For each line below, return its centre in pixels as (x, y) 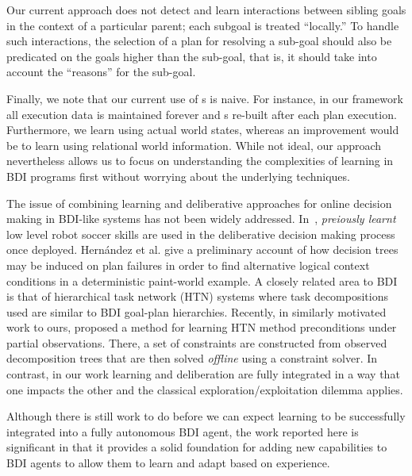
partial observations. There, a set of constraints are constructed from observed (197, 342)
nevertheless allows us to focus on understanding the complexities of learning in (200, 161)
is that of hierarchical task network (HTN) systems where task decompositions (197, 296)
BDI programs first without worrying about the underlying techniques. (178, 176)
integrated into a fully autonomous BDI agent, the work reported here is (183, 431)
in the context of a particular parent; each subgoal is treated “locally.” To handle (203, 25)
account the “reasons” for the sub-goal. (101, 72)
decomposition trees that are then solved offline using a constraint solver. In (192, 358)
